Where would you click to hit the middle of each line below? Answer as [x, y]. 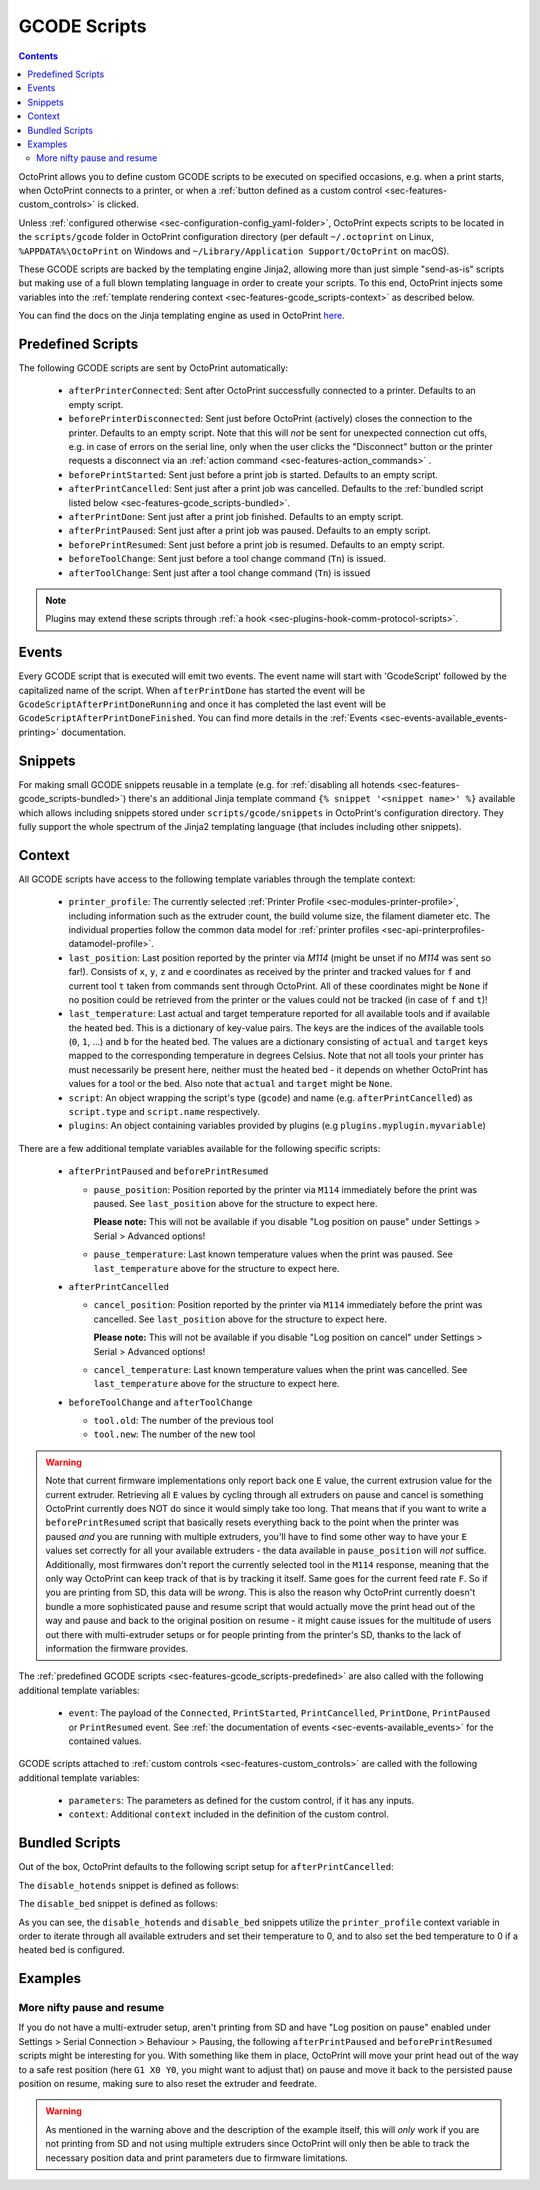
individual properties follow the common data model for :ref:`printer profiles [224, 929]
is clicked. [118, 204]
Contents [38, 56]
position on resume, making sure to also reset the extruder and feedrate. [167, 2084]
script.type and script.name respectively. [164, 1112]
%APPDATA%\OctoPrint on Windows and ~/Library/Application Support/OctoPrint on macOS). [234, 251]
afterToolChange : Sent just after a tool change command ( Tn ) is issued [219, 572]
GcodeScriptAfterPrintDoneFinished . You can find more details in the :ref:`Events [198, 718]
